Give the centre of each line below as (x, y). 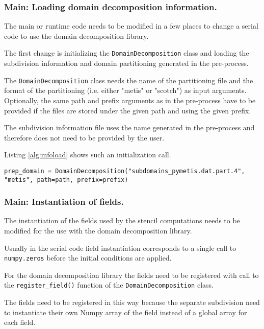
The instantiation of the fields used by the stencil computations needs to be (122, 220)
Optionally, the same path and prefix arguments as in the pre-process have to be (130, 100)
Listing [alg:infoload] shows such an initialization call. (88, 155)
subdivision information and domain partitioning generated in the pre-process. (126, 63)
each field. (20, 322)
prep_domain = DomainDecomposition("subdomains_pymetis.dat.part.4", (125, 171)
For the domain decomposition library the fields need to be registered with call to (131, 275)
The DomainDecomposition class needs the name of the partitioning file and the (129, 80)
